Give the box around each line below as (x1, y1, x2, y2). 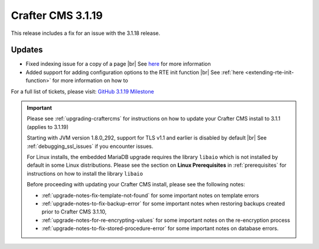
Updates (11, 45, 43, 55)
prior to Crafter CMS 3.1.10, (41, 208, 107, 215)
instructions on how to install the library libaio (27, 170, 143, 177)
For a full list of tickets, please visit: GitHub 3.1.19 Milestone (11, 88, 154, 95)
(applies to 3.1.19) (27, 123, 69, 130)
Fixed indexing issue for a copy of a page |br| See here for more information (25, 60, 211, 67)
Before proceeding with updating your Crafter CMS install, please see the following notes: (27, 181, 245, 188)
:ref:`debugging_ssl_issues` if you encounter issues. (27, 143, 154, 150)
